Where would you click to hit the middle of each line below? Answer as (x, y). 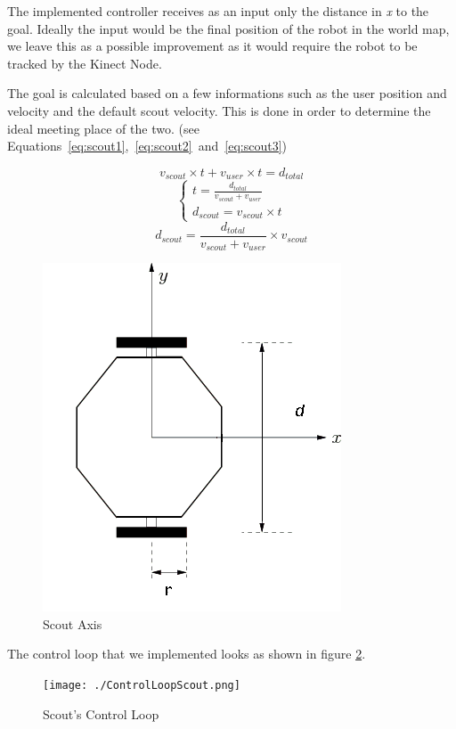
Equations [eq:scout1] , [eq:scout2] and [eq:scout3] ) (147, 146)
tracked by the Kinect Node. (85, 63)
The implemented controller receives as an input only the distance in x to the (218, 11)
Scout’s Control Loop (101, 713)
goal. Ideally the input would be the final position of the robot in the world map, (228, 28)
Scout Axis (73, 623)
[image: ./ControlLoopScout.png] (142, 685)
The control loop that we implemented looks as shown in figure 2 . (187, 654)
